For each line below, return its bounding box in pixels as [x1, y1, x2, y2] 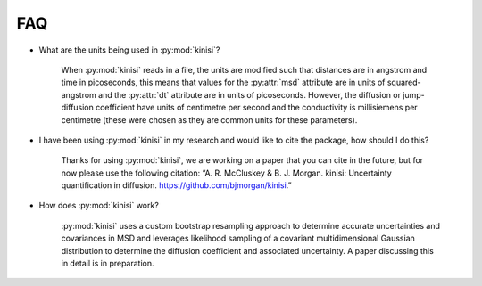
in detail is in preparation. [61, 258, 155, 269]
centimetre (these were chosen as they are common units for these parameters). [61, 114, 358, 125]
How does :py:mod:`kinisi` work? [38, 200, 160, 211]
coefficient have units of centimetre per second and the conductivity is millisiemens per [95, 102, 419, 113]
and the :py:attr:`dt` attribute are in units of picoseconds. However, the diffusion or [98, 89, 402, 100]
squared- [386, 77, 421, 88]
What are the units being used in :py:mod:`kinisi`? [38, 45, 220, 55]
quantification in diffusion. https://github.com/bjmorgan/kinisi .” [61, 180, 292, 191]
